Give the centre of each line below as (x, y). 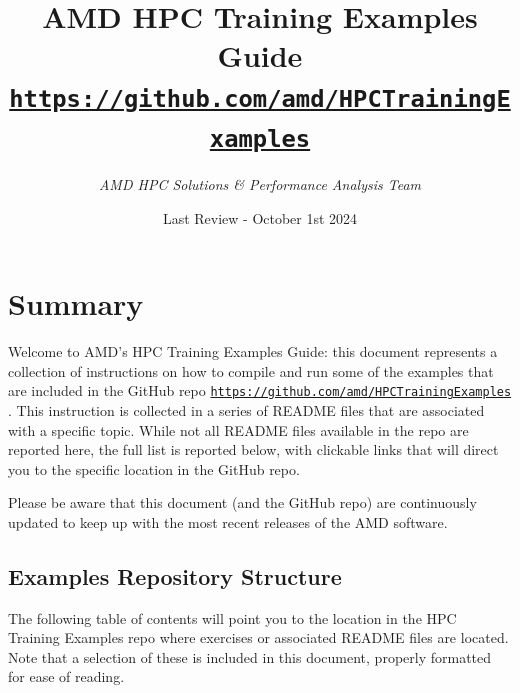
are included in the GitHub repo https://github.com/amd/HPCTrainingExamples (260, 390)
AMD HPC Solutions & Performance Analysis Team (260, 183)
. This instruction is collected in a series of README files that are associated (246, 409)
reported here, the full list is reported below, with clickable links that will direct (253, 449)
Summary (76, 303)
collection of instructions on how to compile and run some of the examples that (251, 370)
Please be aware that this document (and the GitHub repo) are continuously (242, 502)
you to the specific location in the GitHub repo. (154, 468)
